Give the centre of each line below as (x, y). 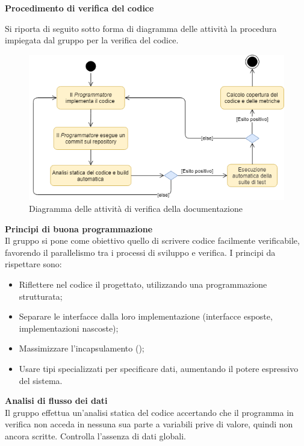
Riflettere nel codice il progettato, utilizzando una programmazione (143, 284)
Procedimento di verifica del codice (79, 8)
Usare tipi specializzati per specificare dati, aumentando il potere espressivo (159, 368)
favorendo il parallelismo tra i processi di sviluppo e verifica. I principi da (140, 252)
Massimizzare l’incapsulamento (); (82, 348)
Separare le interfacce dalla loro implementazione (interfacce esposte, (146, 316)
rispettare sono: (33, 264)
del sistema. (41, 380)
